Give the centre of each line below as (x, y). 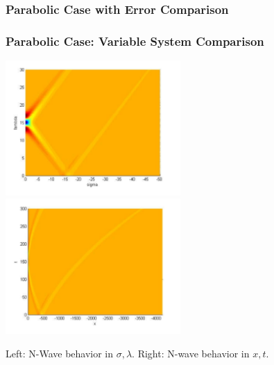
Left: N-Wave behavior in (60, 353)
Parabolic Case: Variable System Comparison (135, 41)
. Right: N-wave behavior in (191, 353)
